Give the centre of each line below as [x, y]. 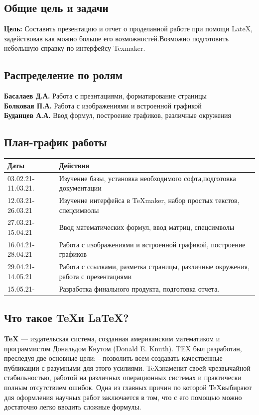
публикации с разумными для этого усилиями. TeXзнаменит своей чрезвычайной [127, 367]
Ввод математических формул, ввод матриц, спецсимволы [147, 227]
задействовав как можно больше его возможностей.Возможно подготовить [116, 38]
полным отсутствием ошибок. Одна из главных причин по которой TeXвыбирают [128, 387]
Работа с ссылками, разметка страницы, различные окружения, [154, 266]
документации [80, 188]
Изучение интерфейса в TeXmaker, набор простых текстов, [149, 200]
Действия [74, 165]
